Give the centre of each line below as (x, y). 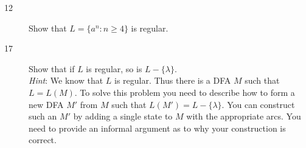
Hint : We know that (66, 80)
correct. (43, 140)
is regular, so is (114, 68)
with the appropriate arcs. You (244, 116)
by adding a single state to (123, 116)
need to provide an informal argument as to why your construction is (157, 128)
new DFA (46, 104)
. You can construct (258, 104)
